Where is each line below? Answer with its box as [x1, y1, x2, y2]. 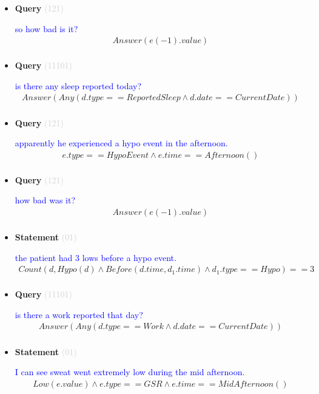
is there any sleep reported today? [15, 79, 142, 92]
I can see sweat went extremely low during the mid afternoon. [15, 365, 245, 378]
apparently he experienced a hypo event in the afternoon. [15, 137, 228, 149]
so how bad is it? [15, 22, 78, 35]
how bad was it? [15, 194, 76, 206]
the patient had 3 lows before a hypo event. [15, 251, 176, 263]
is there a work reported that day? [15, 308, 143, 321]
